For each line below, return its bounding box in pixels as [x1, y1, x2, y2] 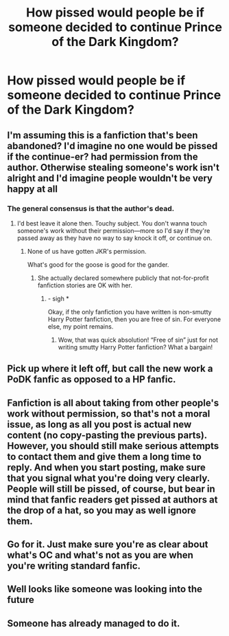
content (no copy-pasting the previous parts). [7, 429, 207, 441]
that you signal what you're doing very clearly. [7, 472, 210, 484]
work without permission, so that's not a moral [7, 408, 210, 419]
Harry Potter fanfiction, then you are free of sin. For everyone [47, 315, 221, 323]
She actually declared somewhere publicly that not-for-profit [37, 274, 209, 282]
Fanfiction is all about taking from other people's [7, 397, 219, 408]
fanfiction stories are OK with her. [37, 281, 132, 289]
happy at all [7, 183, 58, 195]
